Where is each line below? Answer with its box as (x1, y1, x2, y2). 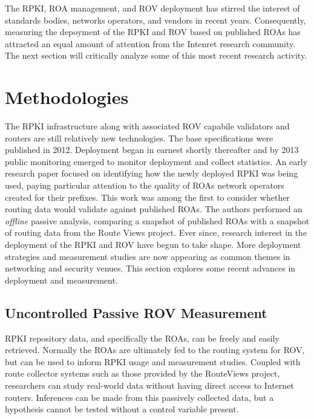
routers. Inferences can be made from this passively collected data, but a (5, 391, 274, 403)
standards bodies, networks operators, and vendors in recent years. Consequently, (5, 13, 306, 26)
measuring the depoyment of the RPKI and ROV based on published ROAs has (5, 25, 301, 38)
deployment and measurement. (5, 273, 118, 286)
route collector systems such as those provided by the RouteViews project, (5, 367, 280, 380)
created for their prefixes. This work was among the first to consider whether (5, 190, 290, 203)
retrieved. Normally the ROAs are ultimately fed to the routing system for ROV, (5, 343, 305, 356)
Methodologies (5, 85, 129, 109)
